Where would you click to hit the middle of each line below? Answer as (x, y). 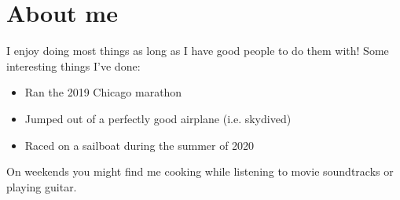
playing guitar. (42, 186)
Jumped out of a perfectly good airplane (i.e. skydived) (158, 118)
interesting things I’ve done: (73, 65)
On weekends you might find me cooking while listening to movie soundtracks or (200, 171)
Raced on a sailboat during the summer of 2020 (139, 145)
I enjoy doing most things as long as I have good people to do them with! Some (198, 51)
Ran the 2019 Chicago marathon (103, 92)
